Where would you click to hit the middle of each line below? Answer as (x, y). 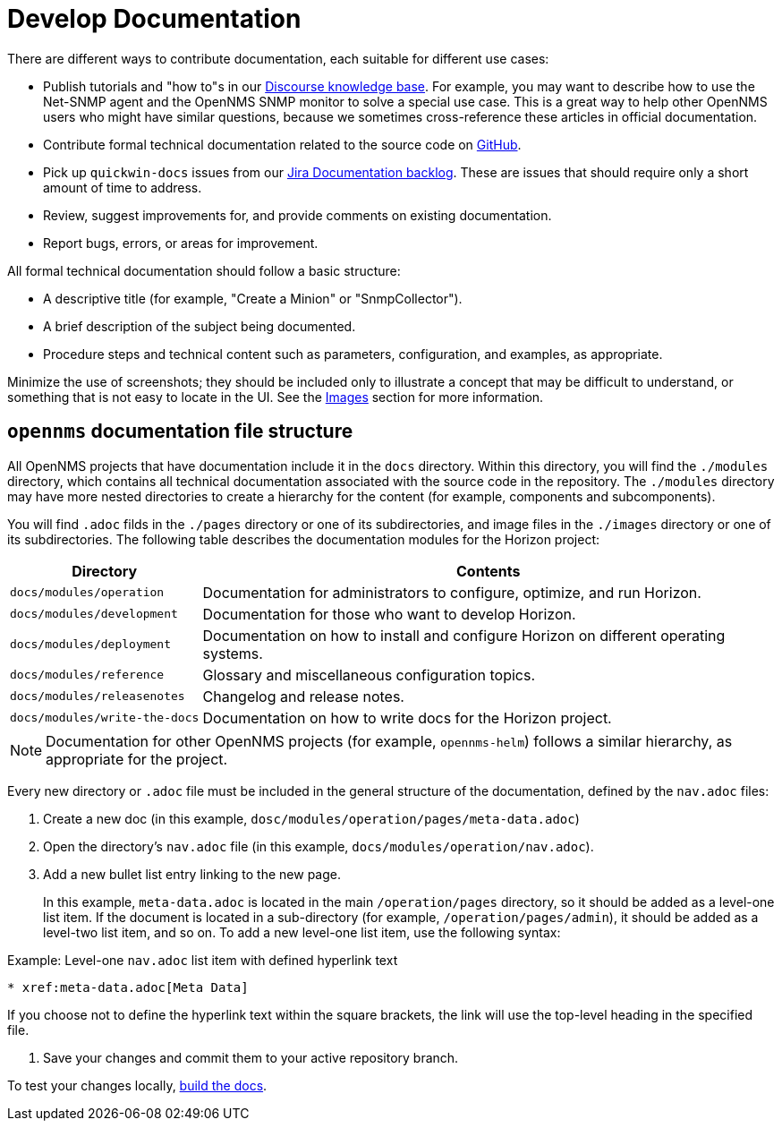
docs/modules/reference (87, 675)
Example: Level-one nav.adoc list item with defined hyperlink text (203, 960)
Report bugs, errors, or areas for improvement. (181, 243)
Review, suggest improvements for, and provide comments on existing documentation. (297, 215)
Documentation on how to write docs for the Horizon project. (407, 718)
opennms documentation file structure (180, 432)
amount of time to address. (123, 187)
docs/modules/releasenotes (98, 696)
